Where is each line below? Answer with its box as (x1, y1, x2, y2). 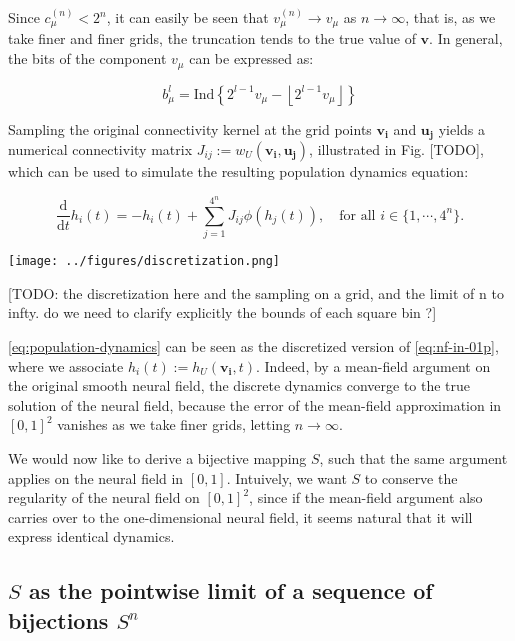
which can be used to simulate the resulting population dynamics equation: (8, 160, 469, 181)
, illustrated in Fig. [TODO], (309, 138, 484, 159)
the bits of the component (8, 48, 167, 69)
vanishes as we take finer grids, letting (57, 414, 291, 435)
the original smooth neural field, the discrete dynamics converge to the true (8, 375, 471, 396)
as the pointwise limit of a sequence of (28, 575, 433, 606)
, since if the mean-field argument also (249, 487, 483, 508)
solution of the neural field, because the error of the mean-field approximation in (8, 394, 502, 415)
